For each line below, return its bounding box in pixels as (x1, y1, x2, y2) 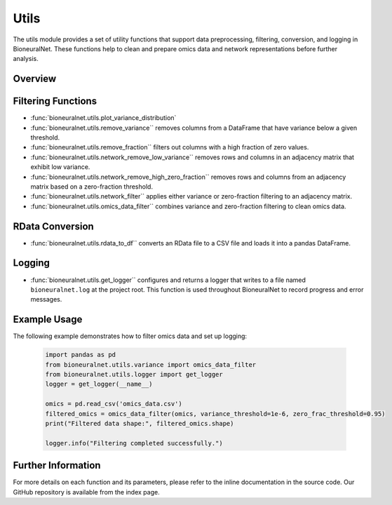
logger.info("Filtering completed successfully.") (45, 439, 224, 447)
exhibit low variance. (30, 163, 90, 171)
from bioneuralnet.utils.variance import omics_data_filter (45, 361, 257, 368)
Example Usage (13, 314, 83, 325)
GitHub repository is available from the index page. (13, 487, 161, 496)
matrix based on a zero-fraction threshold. (30, 182, 154, 191)
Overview (13, 73, 57, 85)
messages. (30, 295, 62, 304)
